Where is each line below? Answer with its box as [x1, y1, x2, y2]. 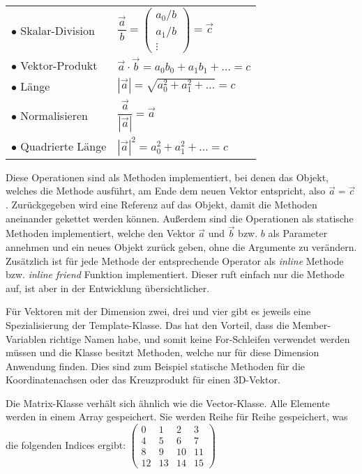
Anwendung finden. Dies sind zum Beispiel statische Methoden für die [6, 358, 305, 373]
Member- [292, 317, 331, 332]
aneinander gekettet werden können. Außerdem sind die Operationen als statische [6, 211, 354, 225]
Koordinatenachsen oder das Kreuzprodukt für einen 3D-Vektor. [6, 372, 280, 387]
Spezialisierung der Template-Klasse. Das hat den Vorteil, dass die [6, 317, 289, 332]
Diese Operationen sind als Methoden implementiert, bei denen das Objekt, [6, 169, 329, 184]
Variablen [6, 331, 47, 346]
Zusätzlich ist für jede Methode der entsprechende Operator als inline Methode [6, 253, 344, 268]
